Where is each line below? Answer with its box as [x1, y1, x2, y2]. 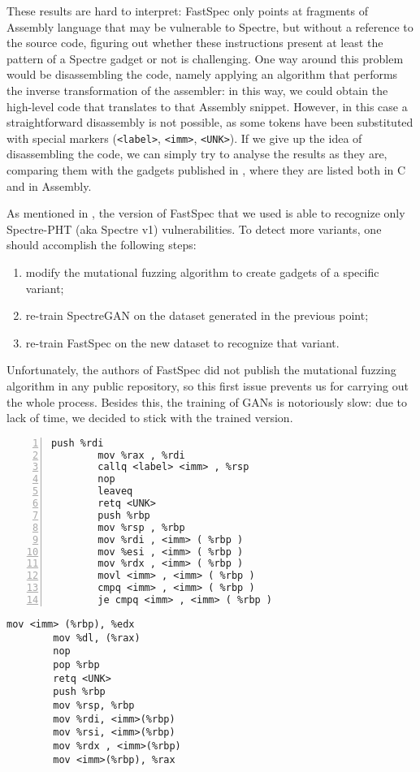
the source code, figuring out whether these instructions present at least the [6, 34, 383, 51]
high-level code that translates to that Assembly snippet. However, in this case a [6, 97, 408, 114]
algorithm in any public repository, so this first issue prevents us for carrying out [6, 377, 409, 394]
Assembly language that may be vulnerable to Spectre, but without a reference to [6, 18, 414, 35]
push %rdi [51, 437, 104, 449]
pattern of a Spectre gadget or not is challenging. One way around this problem [6, 50, 404, 67]
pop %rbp [53, 658, 100, 671]
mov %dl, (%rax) [53, 632, 141, 644]
